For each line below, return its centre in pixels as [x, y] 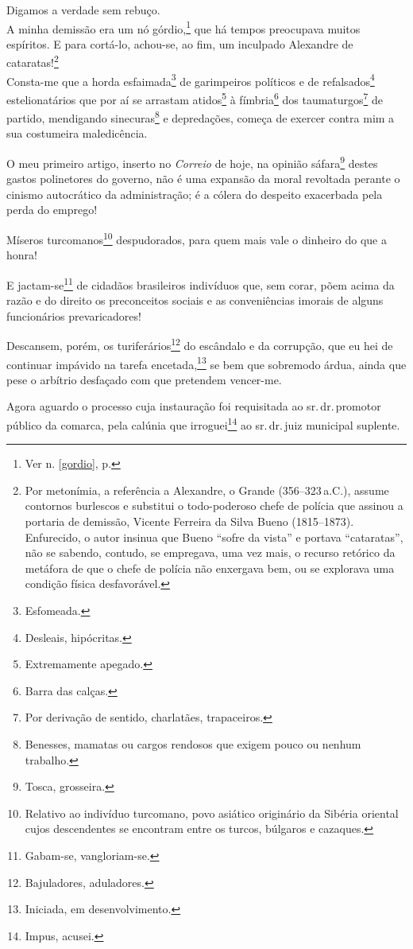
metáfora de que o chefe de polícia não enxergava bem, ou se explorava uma [210, 568]
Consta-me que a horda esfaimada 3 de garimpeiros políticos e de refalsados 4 [191, 80]
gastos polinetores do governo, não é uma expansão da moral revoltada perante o [203, 179]
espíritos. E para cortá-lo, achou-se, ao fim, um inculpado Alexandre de [180, 43]
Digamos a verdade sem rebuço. [83, 10]
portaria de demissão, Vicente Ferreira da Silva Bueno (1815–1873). [189, 521]
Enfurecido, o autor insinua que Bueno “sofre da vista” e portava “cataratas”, [214, 537]
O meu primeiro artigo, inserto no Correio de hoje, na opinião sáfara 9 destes [192, 162]
